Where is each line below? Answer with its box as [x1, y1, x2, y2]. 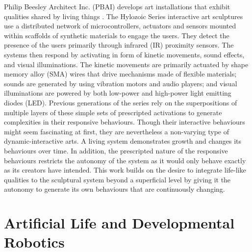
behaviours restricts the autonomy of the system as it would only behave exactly [4, 155, 246, 165]
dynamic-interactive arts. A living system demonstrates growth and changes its [4, 136, 242, 146]
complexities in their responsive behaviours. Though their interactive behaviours [4, 117, 245, 127]
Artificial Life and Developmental [4, 213, 235, 233]
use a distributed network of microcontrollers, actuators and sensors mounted [4, 21, 236, 31]
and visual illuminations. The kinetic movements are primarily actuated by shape [4, 59, 249, 69]
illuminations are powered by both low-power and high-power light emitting [4, 88, 231, 98]
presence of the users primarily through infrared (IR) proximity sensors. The [4, 40, 234, 50]
